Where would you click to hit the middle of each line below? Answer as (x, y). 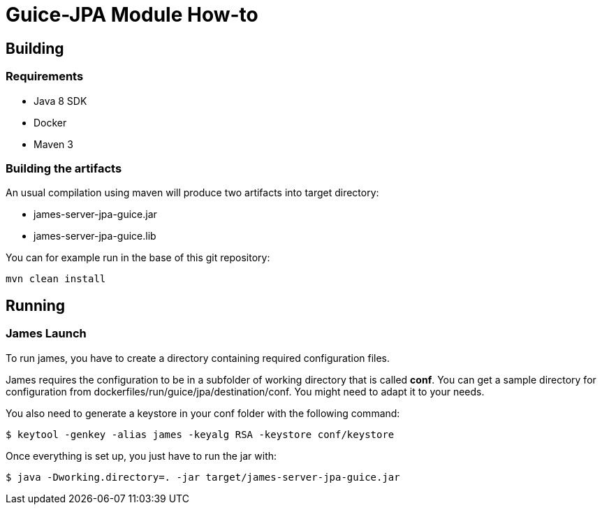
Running (36, 305)
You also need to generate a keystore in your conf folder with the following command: (203, 413)
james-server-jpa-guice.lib (95, 236)
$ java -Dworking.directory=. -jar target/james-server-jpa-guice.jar (203, 477)
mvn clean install (56, 279)
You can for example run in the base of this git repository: (138, 258)
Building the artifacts (64, 168)
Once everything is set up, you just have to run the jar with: (141, 456)
